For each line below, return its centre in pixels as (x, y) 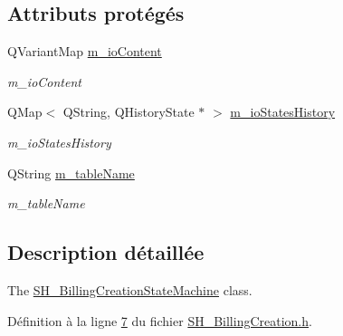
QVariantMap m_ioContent (85, 51)
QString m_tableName (71, 173)
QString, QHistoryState (129, 112)
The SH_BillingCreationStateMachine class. (130, 289)
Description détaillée (106, 252)
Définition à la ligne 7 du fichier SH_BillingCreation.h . (160, 320)
